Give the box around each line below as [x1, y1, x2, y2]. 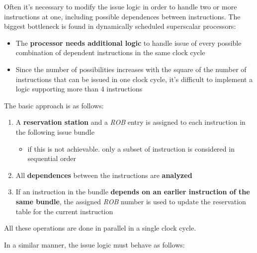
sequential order [27, 153, 76, 164]
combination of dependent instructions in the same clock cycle [15, 47, 205, 58]
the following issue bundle [15, 126, 94, 137]
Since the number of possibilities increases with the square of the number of [15, 64, 247, 74]
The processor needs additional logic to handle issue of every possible [15, 37, 242, 48]
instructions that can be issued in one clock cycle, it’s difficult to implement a [15, 74, 253, 84]
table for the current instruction [15, 206, 113, 216]
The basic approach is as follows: [4, 100, 104, 110]
